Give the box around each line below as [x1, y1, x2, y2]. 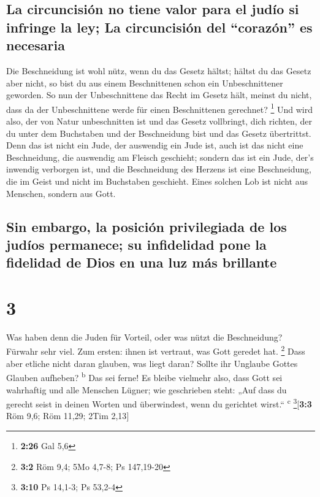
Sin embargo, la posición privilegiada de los [6, 217, 287, 236]
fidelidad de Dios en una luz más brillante [6, 253, 277, 272]
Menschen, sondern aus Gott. [6, 187, 116, 199]
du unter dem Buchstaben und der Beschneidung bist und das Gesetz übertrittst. [6, 126, 311, 139]
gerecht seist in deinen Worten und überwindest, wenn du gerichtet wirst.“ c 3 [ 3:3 [6, 396, 312, 410]
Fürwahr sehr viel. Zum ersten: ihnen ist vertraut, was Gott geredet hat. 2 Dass [6, 343, 305, 358]
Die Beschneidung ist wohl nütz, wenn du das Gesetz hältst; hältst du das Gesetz [6, 64, 311, 77]
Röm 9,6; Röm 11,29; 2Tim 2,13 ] [6, 409, 129, 422]
